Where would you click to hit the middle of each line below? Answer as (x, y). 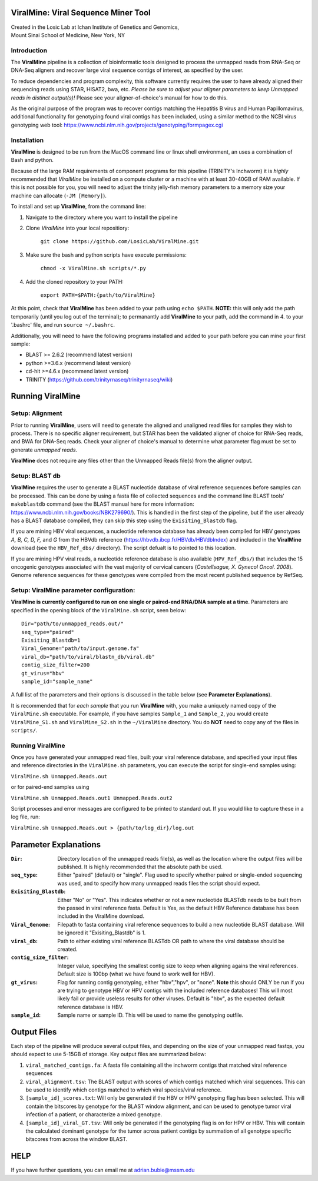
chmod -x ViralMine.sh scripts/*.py (93, 268)
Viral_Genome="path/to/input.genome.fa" (80, 648)
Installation (27, 140)
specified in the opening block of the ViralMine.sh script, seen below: (99, 610)
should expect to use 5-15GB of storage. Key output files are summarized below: (108, 1054)
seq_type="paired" (48, 632)
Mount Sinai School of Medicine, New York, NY (68, 35)
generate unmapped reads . (44, 450)
